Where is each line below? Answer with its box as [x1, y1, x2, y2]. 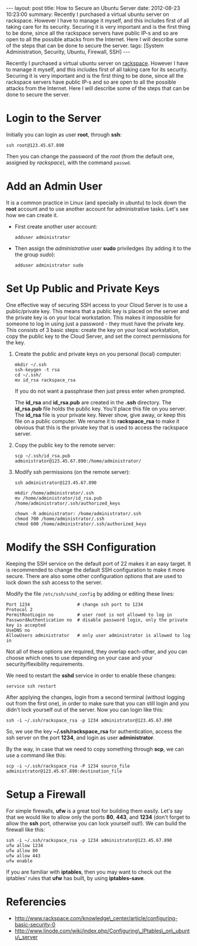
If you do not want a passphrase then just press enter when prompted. [14, 387, 186, 394]
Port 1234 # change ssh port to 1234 [6, 602, 143, 608]
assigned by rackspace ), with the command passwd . [6, 159, 131, 166]
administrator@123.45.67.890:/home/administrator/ [14, 458, 142, 464]
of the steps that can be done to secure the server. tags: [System [6, 42, 164, 49]
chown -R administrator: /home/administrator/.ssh [14, 510, 142, 516]
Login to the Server [6, 112, 102, 125]
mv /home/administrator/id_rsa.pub [14, 495, 102, 501]
